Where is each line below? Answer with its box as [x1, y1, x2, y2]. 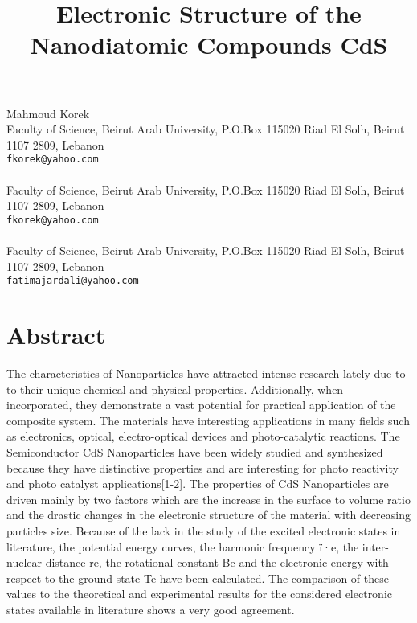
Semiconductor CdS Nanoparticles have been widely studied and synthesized [6, 443, 383, 460]
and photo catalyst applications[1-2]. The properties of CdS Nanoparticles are [6, 475, 389, 492]
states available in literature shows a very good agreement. [6, 600, 295, 617]
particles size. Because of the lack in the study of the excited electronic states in [6, 522, 401, 539]
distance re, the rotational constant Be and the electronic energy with [45, 554, 389, 571]
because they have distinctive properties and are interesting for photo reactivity [6, 459, 399, 476]
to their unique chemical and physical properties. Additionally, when [6, 380, 344, 397]
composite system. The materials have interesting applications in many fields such [6, 412, 410, 428]
